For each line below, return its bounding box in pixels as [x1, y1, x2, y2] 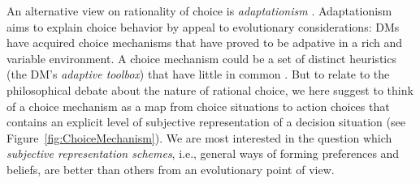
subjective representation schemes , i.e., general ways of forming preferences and [6, 145, 400, 162]
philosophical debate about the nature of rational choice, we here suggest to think [6, 81, 414, 98]
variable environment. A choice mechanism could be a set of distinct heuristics [6, 49, 396, 66]
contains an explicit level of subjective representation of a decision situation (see [6, 113, 405, 130]
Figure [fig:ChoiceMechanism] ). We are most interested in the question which [6, 129, 392, 146]
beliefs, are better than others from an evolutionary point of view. [6, 160, 335, 177]
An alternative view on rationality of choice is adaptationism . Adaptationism [6, 2, 392, 19]
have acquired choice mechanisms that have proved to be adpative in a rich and [6, 34, 403, 51]
